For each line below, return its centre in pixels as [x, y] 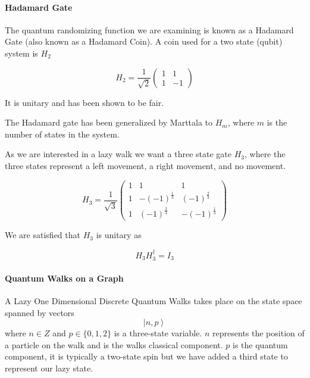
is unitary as [119, 235]
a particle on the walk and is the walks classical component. [114, 344]
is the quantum [260, 344]
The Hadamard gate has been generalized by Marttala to [109, 122]
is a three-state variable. [158, 333]
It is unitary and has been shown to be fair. [84, 102]
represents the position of [259, 333]
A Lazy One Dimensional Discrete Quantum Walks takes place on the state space [154, 301]
